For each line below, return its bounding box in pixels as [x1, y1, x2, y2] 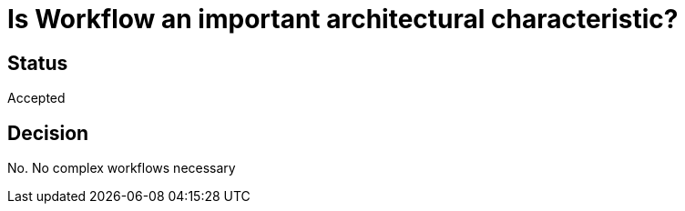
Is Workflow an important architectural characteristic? [7, 4, 679, 35]
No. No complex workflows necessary [7, 160, 236, 176]
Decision [7, 121, 89, 145]
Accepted [7, 90, 66, 106]
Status [7, 51, 68, 75]
